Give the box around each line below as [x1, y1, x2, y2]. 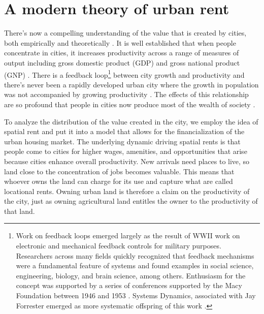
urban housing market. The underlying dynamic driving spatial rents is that [4, 136, 241, 146]
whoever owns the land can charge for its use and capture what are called [4, 176, 233, 186]
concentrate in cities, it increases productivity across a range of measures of [4, 47, 239, 58]
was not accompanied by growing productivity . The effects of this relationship [4, 89, 249, 100]
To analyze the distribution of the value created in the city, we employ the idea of [4, 116, 258, 127]
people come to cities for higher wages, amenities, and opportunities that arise [4, 146, 247, 156]
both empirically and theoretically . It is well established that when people [4, 37, 236, 48]
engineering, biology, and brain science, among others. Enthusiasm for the [16, 270, 246, 280]
